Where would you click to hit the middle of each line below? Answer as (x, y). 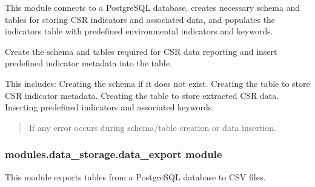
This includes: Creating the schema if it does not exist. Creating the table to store (157, 83)
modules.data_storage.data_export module (114, 154)
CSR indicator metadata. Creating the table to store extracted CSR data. (142, 95)
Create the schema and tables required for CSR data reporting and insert (141, 51)
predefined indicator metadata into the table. (88, 63)
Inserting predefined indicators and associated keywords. (110, 107)
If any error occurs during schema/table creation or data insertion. (152, 127)
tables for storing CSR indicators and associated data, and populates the (140, 19)
